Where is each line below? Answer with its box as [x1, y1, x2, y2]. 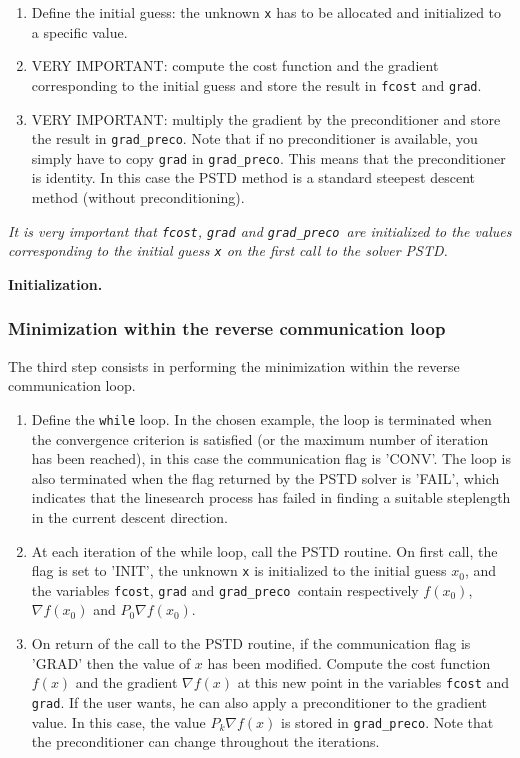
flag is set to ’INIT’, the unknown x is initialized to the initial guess [31, 560, 447, 581]
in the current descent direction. [31, 506, 228, 527]
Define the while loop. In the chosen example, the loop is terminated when [31, 408, 492, 429]
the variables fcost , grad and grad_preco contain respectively [31, 579, 419, 600]
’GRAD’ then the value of [31, 652, 191, 673]
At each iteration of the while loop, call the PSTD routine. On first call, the [31, 540, 498, 561]
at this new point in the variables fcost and [237, 672, 510, 693]
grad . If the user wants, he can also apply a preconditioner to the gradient [31, 691, 488, 712]
